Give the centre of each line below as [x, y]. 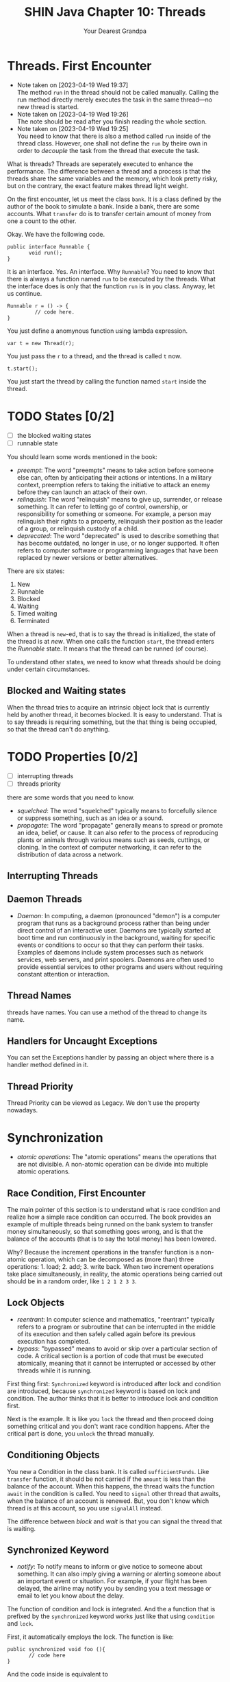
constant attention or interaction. [63, 974]
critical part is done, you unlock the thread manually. [81, 1433]
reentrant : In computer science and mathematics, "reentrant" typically [116, 1319]
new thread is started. [48, 106]
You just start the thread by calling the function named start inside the [107, 381]
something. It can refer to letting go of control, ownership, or [102, 506]
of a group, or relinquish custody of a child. [78, 528]
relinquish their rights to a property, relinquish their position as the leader [120, 521]
